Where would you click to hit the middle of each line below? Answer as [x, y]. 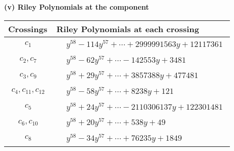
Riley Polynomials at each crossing [128, 29]
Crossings [28, 29]
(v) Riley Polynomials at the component [77, 7]
